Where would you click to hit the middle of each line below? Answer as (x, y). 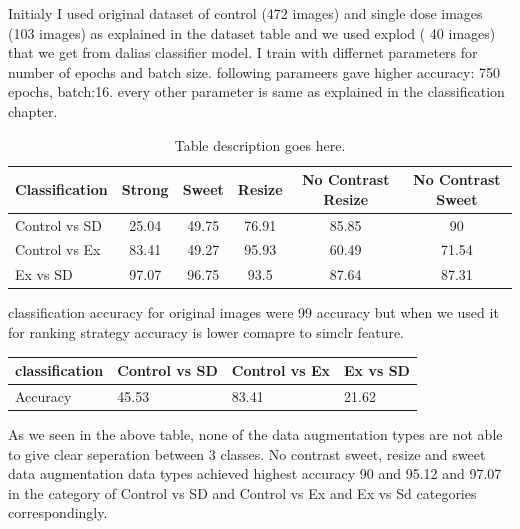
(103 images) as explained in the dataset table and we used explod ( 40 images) (252, 32)
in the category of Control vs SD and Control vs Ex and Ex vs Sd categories (242, 492)
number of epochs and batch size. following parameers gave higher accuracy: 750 (254, 71)
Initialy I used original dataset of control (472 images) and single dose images (245, 13)
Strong (145, 188)
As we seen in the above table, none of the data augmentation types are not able (255, 434)
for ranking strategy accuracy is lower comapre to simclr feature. (206, 331)
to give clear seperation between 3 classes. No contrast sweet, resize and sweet (247, 453)
